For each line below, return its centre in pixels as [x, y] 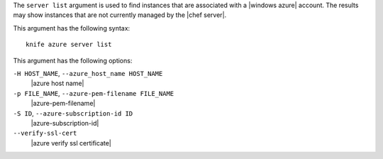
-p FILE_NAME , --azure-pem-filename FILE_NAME [94, 93]
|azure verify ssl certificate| [71, 143]
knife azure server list [69, 45]
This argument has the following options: [73, 60]
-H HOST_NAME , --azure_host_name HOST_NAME [88, 73]
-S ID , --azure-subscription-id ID [73, 113]
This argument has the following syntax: [72, 28]
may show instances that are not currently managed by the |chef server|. [120, 15]
